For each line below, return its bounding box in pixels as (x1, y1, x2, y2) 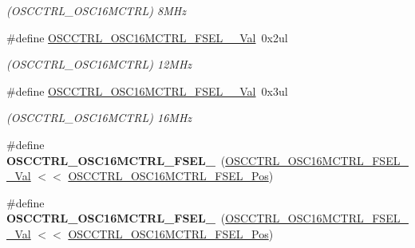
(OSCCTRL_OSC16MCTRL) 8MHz (6, 2, 186, 18)
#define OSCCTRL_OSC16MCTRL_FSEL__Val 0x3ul (6, 82, 288, 99)
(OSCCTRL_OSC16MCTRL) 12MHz (6, 56, 192, 73)
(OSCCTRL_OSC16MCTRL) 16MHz (6, 109, 192, 126)
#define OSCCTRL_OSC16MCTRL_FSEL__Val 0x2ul (6, 29, 288, 45)
